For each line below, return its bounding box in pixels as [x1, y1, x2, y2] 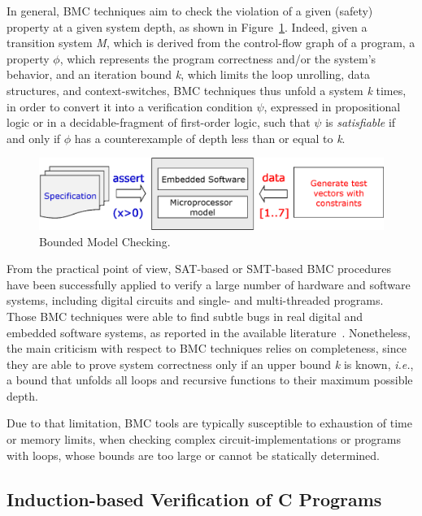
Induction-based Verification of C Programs [7, 486, 382, 511]
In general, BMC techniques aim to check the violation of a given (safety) [7, 2, 373, 19]
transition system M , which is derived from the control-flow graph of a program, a [7, 34, 415, 51]
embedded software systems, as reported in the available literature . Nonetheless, [7, 323, 411, 340]
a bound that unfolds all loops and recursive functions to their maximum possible [7, 371, 413, 388]
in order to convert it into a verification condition [7, 98, 253, 115]
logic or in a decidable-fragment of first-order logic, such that [7, 114, 311, 131]
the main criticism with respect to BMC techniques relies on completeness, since [7, 340, 407, 357]
